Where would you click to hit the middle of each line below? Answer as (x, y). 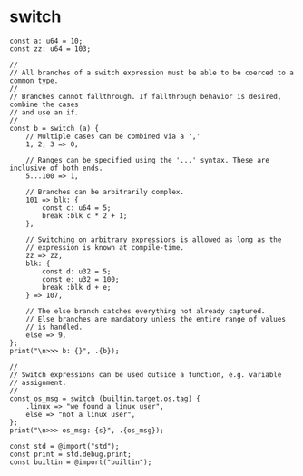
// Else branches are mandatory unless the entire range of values (156, 319)
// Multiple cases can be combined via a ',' (113, 136)
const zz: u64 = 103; (50, 49)
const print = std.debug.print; (70, 454)
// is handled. (54, 327)
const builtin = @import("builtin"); (81, 462)
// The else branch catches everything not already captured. (146, 311)
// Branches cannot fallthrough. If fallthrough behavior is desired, (146, 96)
